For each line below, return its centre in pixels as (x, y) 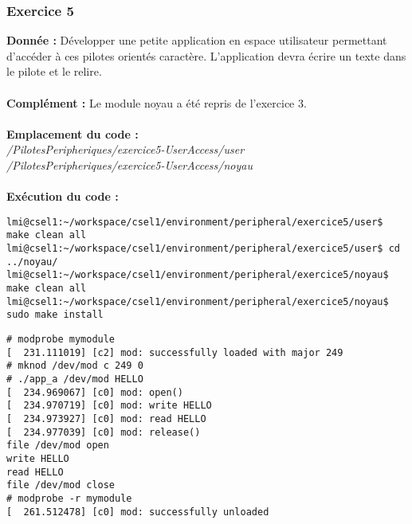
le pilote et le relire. (54, 71)
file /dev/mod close (61, 485)
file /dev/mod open (58, 446)
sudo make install (55, 315)
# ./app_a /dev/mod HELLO (75, 379)
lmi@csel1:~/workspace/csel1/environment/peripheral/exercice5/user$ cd (203, 249)
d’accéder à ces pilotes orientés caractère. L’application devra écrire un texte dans (206, 55)
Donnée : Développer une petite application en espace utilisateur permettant (197, 40)
